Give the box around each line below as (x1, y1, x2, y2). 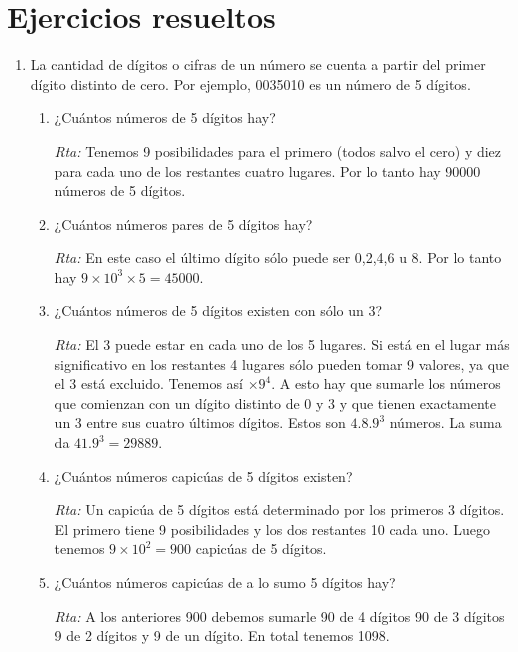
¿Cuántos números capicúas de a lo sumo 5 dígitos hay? (54, 572, 396, 592)
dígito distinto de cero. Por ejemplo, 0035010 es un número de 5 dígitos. (30, 73, 471, 94)
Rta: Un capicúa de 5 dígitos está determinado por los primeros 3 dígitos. (54, 499, 505, 520)
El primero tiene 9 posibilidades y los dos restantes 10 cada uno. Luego (54, 518, 490, 539)
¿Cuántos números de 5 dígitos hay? (54, 107, 276, 128)
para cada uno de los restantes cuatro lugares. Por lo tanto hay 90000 (54, 160, 481, 181)
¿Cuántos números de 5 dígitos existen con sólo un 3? (54, 300, 383, 321)
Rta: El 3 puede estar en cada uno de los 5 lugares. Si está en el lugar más (54, 334, 510, 355)
